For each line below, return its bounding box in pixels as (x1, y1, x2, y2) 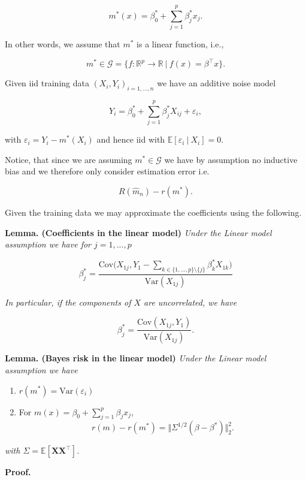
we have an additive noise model (157, 77, 276, 89)
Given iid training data (5, 77, 89, 89)
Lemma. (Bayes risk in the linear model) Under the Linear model (5, 352, 266, 364)
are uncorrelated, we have (144, 295, 237, 308)
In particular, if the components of (5, 295, 131, 308)
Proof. (5, 466, 31, 478)
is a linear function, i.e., (137, 38, 224, 50)
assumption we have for (5, 238, 92, 250)
